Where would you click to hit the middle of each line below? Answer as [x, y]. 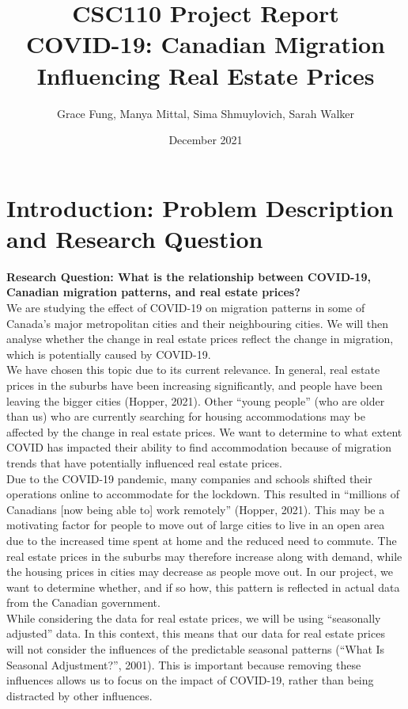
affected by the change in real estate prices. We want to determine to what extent [204, 431]
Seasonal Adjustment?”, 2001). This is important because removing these [184, 664]
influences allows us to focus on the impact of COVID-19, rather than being [190, 680]
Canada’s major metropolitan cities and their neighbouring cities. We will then [198, 323]
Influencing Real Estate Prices [206, 75]
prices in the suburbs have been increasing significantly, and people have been [195, 385]
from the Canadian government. [83, 602]
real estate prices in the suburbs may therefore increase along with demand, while [204, 556]
